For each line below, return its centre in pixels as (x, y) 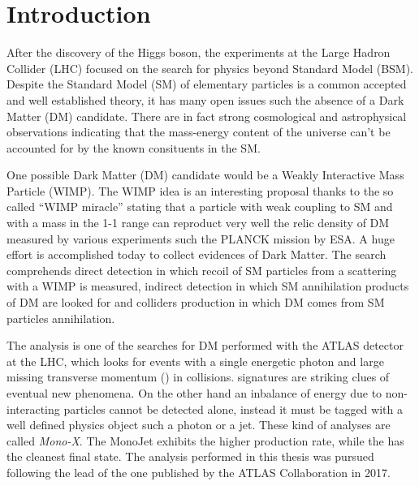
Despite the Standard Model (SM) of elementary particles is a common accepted (207, 84)
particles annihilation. (61, 318)
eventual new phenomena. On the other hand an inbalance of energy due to (194, 393)
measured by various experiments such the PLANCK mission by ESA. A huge (201, 238)
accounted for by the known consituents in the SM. (134, 147)
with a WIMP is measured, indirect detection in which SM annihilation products (208, 286)
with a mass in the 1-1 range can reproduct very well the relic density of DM (198, 223)
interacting (33, 409)
